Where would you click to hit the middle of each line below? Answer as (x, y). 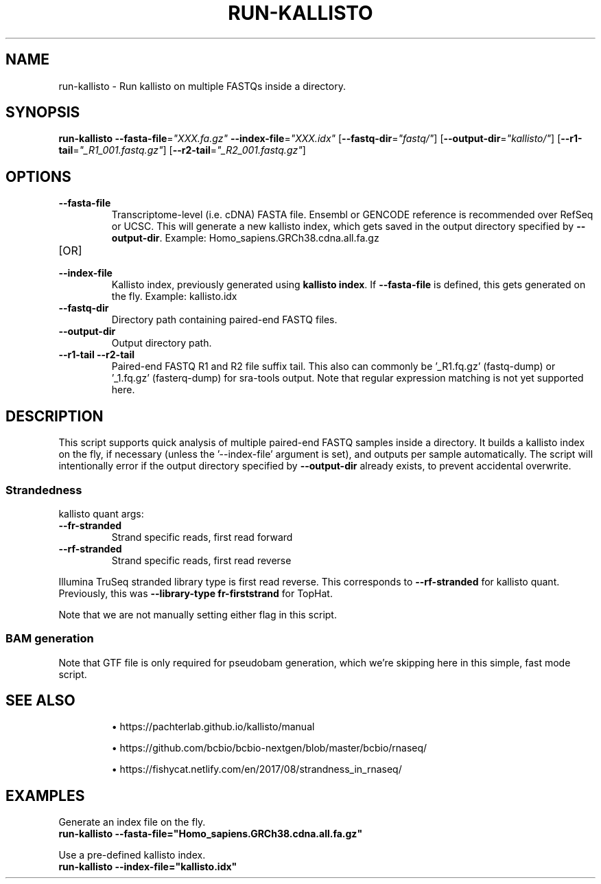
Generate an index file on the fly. (132, 822)
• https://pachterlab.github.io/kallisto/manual (213, 727)
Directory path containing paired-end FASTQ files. (224, 320)
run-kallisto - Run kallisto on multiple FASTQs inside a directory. (202, 86)
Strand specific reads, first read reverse (201, 560)
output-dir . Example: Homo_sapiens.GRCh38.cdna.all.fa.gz (245, 238)
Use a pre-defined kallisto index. (132, 855)
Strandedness (44, 490)
